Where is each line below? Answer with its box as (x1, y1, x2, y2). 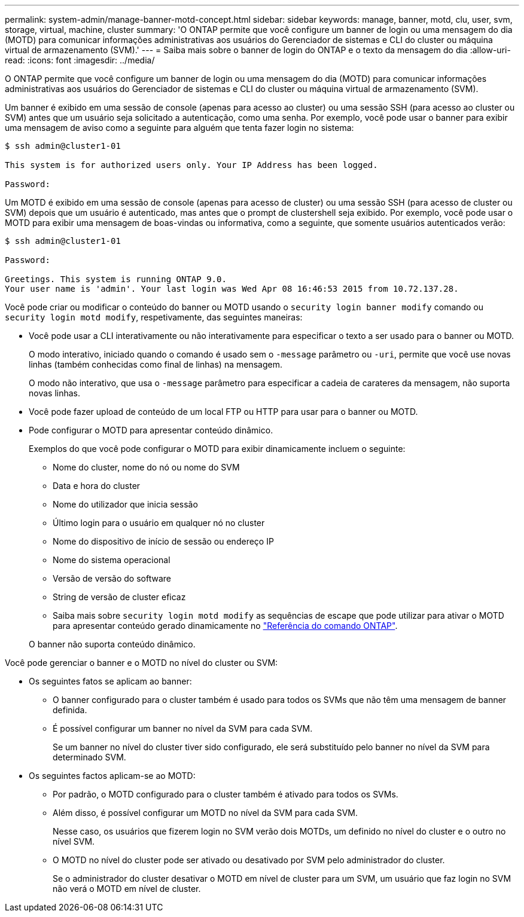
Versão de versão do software (53, 573, 171, 583)
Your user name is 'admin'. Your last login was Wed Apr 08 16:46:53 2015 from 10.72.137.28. (5, 284, 459, 294)
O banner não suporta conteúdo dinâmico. (29, 639, 196, 649)
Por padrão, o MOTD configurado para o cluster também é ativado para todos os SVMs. (53, 789, 398, 799)
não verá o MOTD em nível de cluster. (53, 884, 201, 894)
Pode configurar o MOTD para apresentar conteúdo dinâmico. (29, 425, 273, 435)
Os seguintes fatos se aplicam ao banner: (29, 676, 192, 686)
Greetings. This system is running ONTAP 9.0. (5, 274, 227, 284)
